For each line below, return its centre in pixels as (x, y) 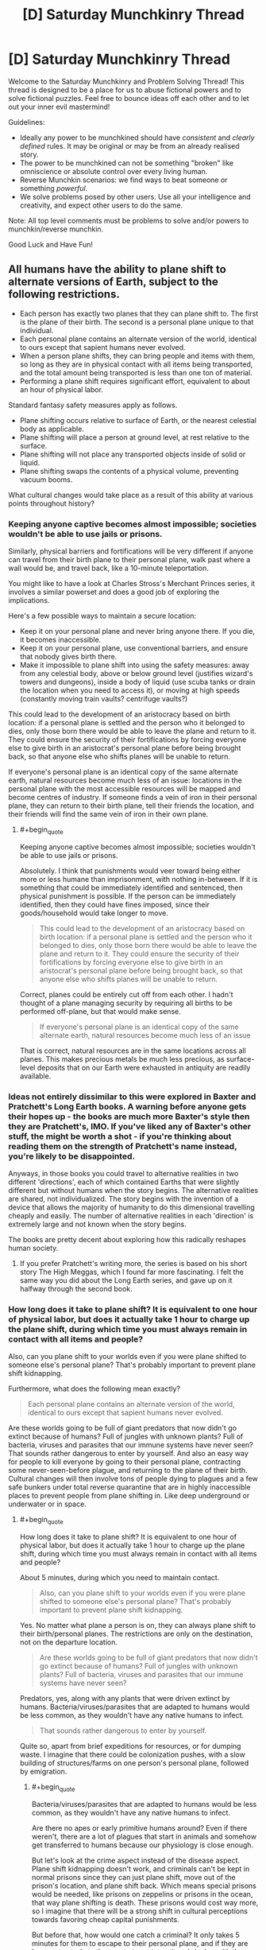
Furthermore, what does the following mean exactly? (94, 1389)
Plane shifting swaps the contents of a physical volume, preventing (129, 471)
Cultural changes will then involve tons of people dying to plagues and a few (133, 1479)
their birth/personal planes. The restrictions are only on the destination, (136, 1634)
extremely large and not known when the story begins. (97, 1224)
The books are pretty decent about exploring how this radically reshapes (127, 1240)
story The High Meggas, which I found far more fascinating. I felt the (131, 1272)
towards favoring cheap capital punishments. (106, 1920)
